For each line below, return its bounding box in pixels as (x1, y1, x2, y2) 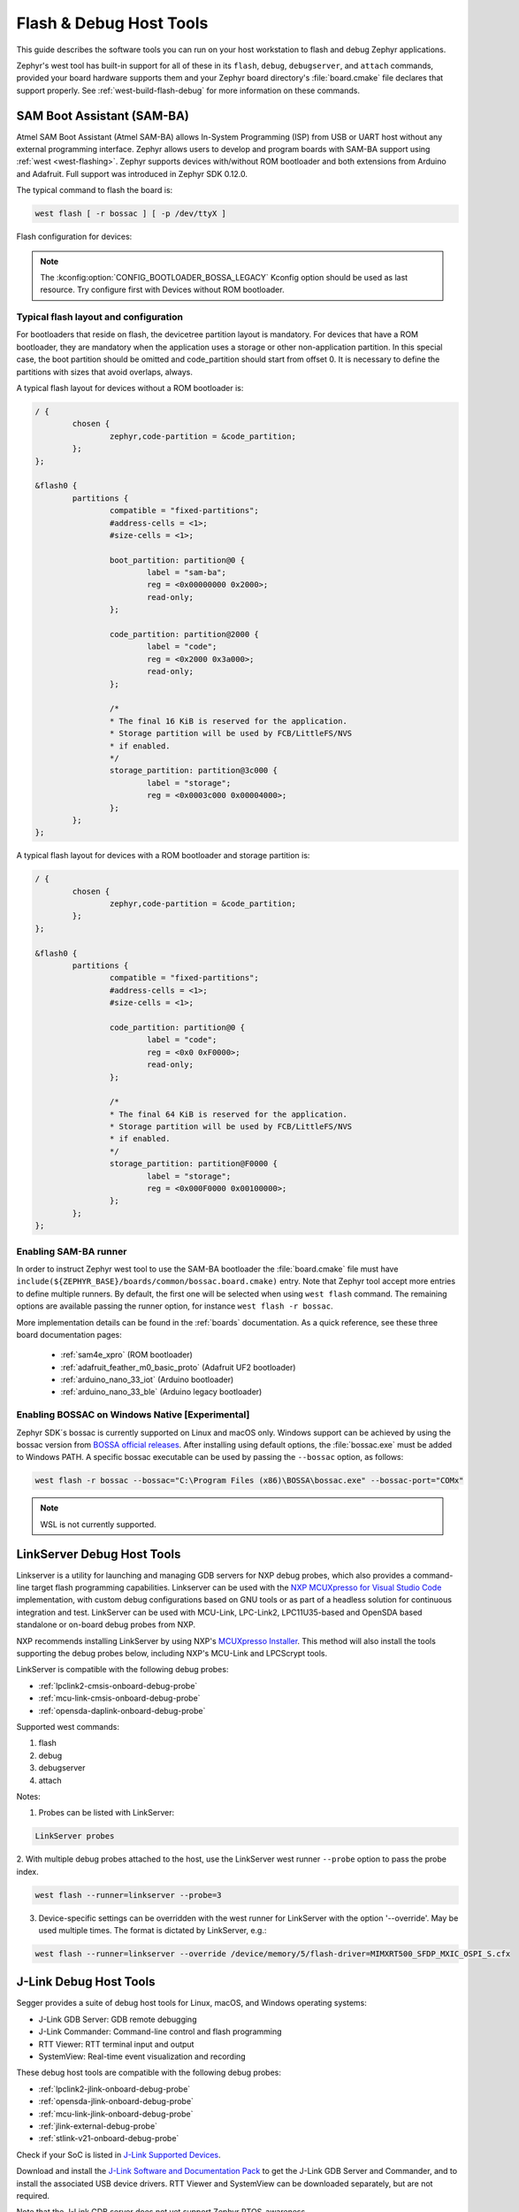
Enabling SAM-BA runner (16, 1245, 127, 1257)
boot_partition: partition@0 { (109, 555, 245, 565)
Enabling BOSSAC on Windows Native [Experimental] (16, 1409, 250, 1421)
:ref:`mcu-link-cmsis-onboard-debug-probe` (38, 1693, 201, 1703)
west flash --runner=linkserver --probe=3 (34, 1890, 222, 1900)
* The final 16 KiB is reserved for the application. (109, 716, 348, 726)
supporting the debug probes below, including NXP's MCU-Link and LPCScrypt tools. (16, 1647, 328, 1658)
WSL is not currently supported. (40, 1518, 156, 1530)
